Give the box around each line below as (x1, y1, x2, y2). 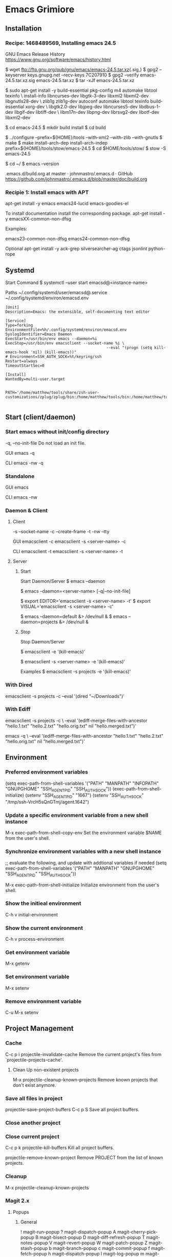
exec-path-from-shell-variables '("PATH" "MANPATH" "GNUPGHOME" (5, 865, 155, 871)
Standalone (5, 473, 35, 480)
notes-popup (20, 1240, 49, 1246)
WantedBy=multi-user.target (5, 376, 66, 381)
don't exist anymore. (12, 1082, 56, 1088)
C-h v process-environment (5, 936, 64, 942)
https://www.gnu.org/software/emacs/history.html (5, 56, 111, 63)
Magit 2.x (5, 1197, 30, 1204)
